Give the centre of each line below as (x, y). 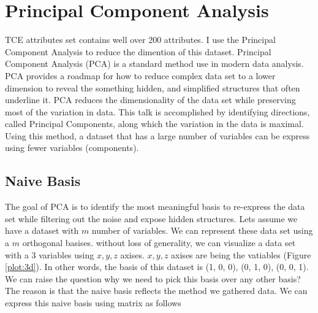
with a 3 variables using (50, 254)
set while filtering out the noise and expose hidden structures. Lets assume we (151, 218)
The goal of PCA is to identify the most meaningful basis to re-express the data (155, 207)
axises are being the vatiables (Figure (241, 254)
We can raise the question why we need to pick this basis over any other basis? (153, 278)
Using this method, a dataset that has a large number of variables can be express (157, 135)
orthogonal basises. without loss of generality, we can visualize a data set (159, 243)
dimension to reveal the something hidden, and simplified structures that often (153, 87)
